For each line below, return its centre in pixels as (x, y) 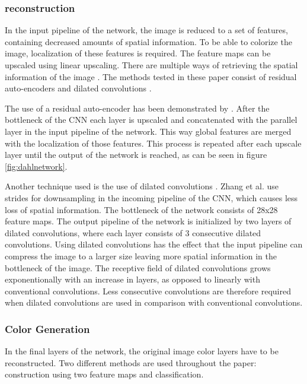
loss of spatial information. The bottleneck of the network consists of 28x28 (141, 209)
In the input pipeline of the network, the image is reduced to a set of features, (146, 30)
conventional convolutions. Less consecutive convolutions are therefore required (148, 291)
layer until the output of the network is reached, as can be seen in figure (136, 155)
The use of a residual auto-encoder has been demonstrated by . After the (137, 108)
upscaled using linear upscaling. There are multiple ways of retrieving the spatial (151, 65)
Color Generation (47, 329)
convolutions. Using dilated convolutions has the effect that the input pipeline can (154, 244)
